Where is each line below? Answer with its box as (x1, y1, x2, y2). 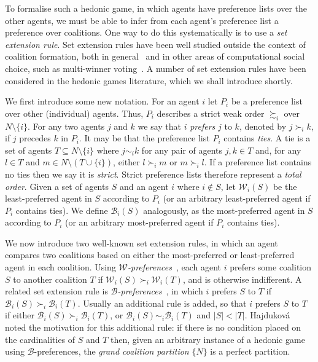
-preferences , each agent (127, 261, 222, 273)
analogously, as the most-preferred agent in (143, 203, 305, 216)
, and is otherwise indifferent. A (182, 272, 302, 285)
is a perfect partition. (210, 345, 290, 358)
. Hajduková (244, 309, 290, 321)
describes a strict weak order (157, 106, 265, 119)
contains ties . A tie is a (223, 132, 311, 144)
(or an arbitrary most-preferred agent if (64, 216, 214, 229)
